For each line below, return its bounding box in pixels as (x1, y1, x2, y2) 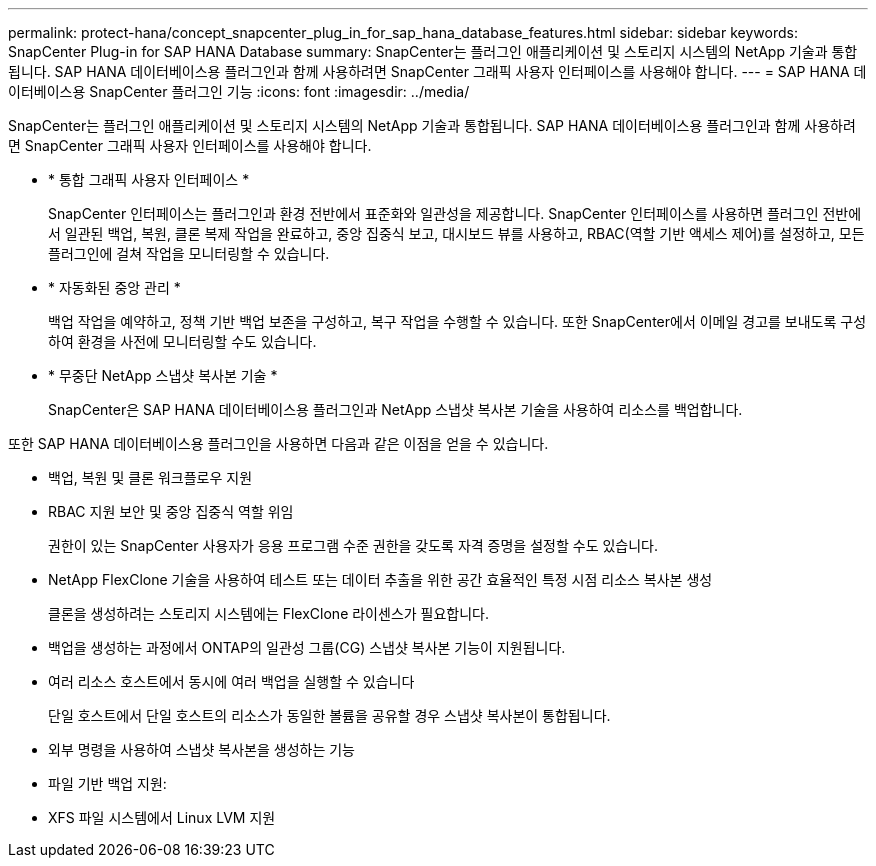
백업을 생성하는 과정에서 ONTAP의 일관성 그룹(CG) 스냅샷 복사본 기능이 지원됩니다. (48, 639, 566, 656)
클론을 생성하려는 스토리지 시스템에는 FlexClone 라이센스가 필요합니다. (48, 605, 490, 622)
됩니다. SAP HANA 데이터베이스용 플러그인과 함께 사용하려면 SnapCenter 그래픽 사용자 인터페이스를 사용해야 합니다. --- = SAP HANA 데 (8, 63, 867, 80)
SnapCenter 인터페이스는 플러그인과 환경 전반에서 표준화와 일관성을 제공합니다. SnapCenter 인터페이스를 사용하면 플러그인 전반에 (48, 205, 862, 222)
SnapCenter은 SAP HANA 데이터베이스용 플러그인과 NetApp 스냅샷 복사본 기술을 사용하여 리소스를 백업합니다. (48, 401, 743, 418)
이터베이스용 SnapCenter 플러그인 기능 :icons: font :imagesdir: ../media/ (8, 83, 470, 100)
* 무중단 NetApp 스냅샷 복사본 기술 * (48, 367, 278, 384)
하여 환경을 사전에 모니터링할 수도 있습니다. (48, 333, 317, 350)
